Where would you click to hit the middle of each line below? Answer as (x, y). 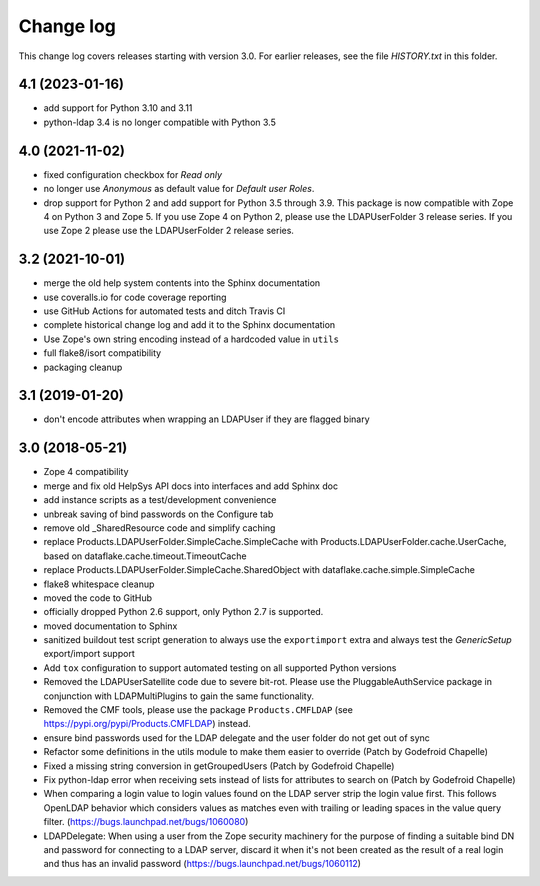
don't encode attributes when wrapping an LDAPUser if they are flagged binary (206, 419)
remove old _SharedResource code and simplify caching (159, 527)
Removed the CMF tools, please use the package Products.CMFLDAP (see (198, 710)
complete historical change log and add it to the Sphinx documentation (189, 325)
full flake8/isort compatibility (102, 353)
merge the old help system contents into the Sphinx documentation (182, 283)
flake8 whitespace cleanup (99, 584)
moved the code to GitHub (98, 597)
